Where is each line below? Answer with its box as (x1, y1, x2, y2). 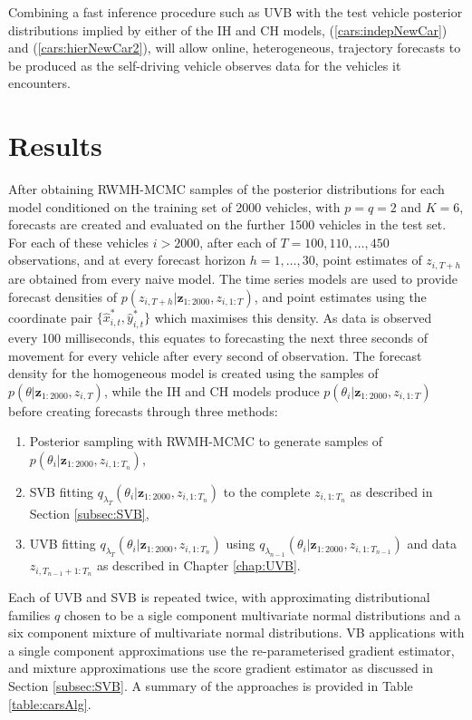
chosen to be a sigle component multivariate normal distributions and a (63, 605, 461, 624)
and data (407, 534, 457, 553)
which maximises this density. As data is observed (154, 307, 432, 326)
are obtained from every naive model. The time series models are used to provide (8, 268, 458, 287)
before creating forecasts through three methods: (8, 401, 278, 420)
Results (8, 127, 102, 164)
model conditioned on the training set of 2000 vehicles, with (8, 197, 341, 216)
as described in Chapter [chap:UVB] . (96, 556, 301, 575)
